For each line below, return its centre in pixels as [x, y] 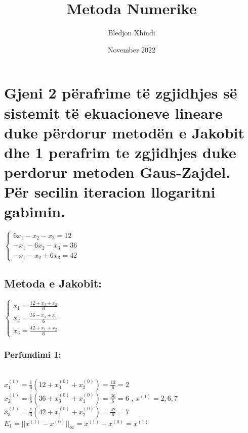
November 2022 [132, 49]
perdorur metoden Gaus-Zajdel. [117, 172]
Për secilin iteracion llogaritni [110, 192]
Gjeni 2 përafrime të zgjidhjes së [121, 93]
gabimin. [35, 211]
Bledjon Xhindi [132, 33]
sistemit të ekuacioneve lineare [113, 112]
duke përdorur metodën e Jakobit [124, 132]
